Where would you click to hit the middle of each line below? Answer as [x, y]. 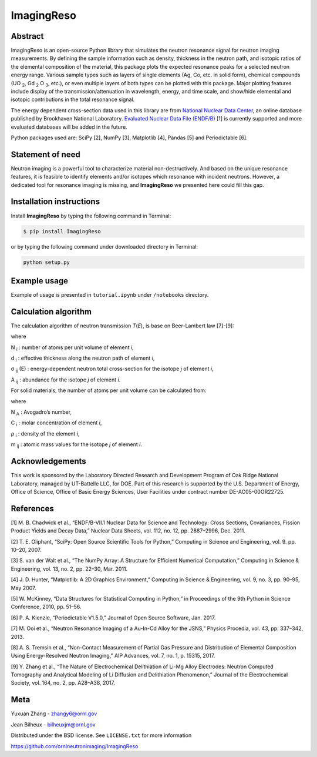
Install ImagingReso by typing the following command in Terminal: [91, 216]
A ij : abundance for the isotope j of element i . [66, 380]
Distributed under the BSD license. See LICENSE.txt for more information [101, 735]
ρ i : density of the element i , [45, 434]
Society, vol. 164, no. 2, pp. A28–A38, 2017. [63, 683]
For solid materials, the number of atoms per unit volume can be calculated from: [109, 390]
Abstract [27, 36]
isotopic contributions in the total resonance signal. [73, 99]
